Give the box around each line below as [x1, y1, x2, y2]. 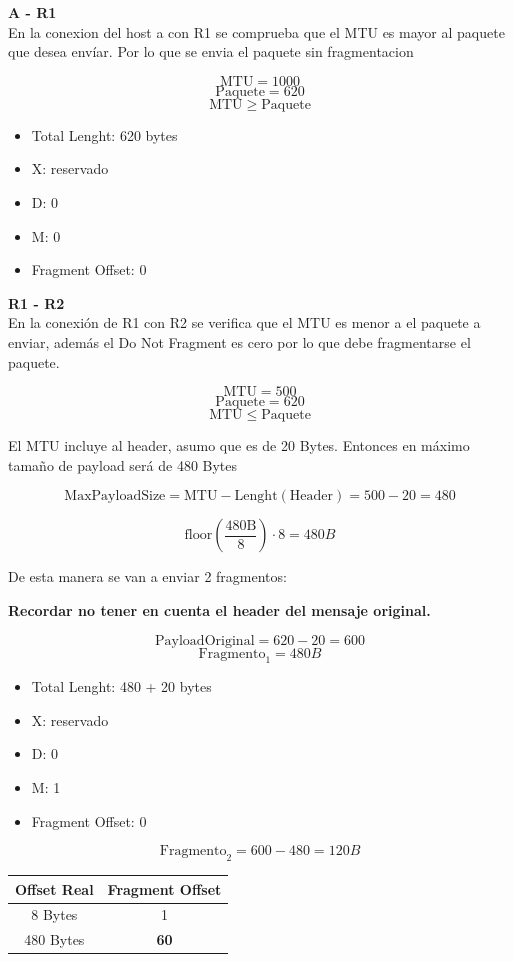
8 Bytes [31, 904, 78, 925]
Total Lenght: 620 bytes [31, 124, 178, 145]
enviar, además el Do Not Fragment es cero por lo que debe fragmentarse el [8, 331, 471, 352]
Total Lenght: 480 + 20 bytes [31, 676, 212, 697]
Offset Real [15, 878, 94, 899]
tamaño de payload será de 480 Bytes [8, 454, 238, 475]
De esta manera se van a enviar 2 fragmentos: [8, 566, 287, 587]
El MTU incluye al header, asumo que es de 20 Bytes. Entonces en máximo [8, 435, 470, 456]
